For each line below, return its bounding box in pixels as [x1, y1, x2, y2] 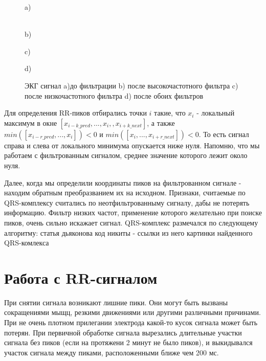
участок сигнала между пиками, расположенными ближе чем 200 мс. [4, 347, 219, 357]
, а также [147, 117, 175, 128]
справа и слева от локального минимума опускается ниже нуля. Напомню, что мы [4, 140, 260, 150]
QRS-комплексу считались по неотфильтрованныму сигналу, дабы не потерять [4, 197, 250, 208]
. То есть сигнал [198, 128, 249, 139]
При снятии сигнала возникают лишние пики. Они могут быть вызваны [4, 297, 228, 307]
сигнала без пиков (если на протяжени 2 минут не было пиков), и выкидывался [4, 337, 253, 348]
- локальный [196, 107, 235, 118]
